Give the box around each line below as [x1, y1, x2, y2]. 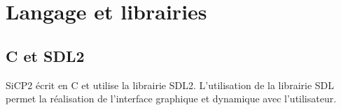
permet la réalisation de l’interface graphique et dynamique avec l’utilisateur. [6, 91, 337, 106]
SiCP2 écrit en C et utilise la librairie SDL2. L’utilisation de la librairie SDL [6, 77, 335, 92]
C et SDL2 [6, 45, 85, 66]
